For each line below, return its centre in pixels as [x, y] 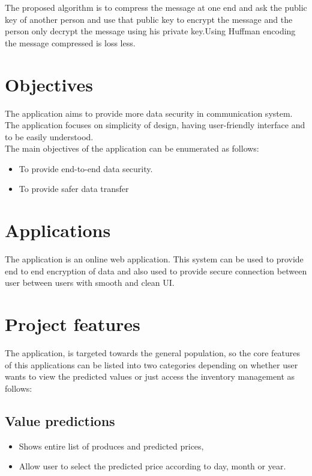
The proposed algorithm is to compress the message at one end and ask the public [156, 7]
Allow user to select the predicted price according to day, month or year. [152, 466]
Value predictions [60, 420]
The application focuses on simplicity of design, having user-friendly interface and [155, 125]
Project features [73, 324]
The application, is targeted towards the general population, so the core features [153, 353]
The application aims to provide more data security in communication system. [149, 113]
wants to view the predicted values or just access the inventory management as [150, 376]
